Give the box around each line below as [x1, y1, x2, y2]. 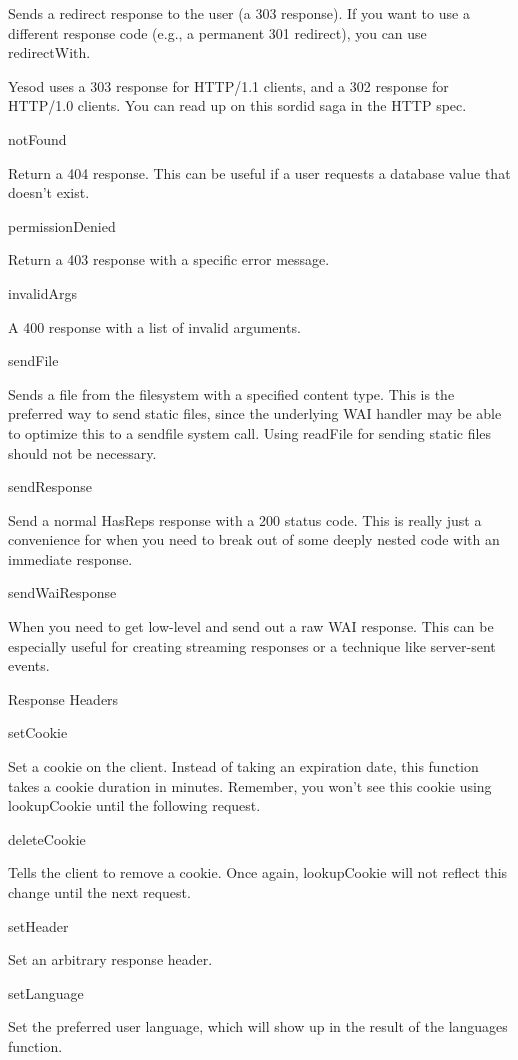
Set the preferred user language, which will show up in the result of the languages [8, 1016, 508, 1037]
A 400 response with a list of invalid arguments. [8, 316, 301, 337]
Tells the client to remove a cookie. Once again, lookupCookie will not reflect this [8, 862, 508, 883]
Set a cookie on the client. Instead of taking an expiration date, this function [8, 756, 479, 777]
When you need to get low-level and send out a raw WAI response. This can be [8, 616, 494, 637]
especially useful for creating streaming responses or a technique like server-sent [8, 635, 496, 656]
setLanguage [8, 982, 84, 1003]
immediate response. [8, 548, 133, 569]
